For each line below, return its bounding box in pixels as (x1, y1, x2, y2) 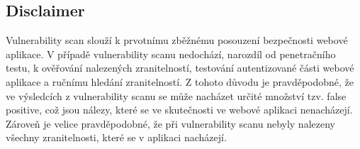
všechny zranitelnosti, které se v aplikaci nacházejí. (6, 130, 227, 145)
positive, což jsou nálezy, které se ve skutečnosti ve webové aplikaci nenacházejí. (6, 102, 353, 117)
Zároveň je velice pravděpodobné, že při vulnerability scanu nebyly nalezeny (6, 116, 335, 131)
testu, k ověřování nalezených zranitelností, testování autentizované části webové (6, 60, 354, 75)
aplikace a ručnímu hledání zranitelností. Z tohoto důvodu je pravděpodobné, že (6, 74, 354, 89)
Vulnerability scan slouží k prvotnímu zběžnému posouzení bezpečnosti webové (6, 33, 348, 48)
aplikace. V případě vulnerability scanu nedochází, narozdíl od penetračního (6, 46, 336, 61)
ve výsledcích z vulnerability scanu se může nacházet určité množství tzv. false (6, 88, 347, 103)
